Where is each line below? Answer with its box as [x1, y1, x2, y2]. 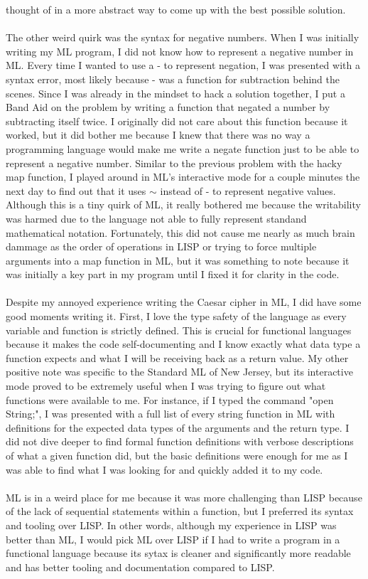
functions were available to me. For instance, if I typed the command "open [6, 392, 334, 407]
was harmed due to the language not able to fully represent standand [6, 211, 307, 225]
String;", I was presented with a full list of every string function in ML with [6, 406, 335, 421]
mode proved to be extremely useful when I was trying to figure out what [6, 378, 326, 393]
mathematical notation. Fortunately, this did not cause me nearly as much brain [6, 225, 355, 240]
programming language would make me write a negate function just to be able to [6, 141, 359, 156]
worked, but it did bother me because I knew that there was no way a [6, 127, 310, 142]
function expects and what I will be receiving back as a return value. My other [6, 350, 349, 365]
